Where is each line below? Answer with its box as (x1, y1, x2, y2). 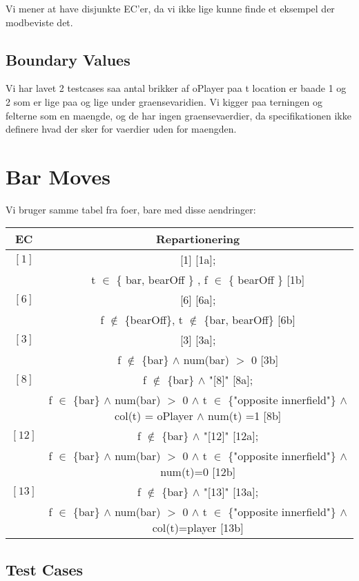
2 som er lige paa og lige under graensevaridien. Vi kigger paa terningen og (6, 94, 322, 108)
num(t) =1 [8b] (208, 408, 282, 424)
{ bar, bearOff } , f (116, 272, 208, 288)
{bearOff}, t (124, 312, 184, 328)
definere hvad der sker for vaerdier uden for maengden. (6, 122, 237, 136)
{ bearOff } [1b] (228, 272, 305, 288)
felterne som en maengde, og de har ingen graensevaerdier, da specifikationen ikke (6, 108, 351, 122)
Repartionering (156, 231, 240, 247)
